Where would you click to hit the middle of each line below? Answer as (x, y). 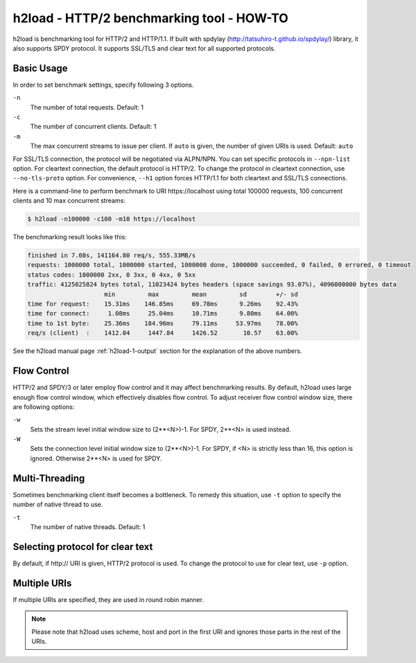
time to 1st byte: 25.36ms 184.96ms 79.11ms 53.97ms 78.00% (163, 323)
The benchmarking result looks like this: (70, 237)
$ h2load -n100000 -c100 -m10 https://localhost (112, 219)
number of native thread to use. (58, 505)
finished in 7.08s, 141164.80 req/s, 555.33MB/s (112, 256)
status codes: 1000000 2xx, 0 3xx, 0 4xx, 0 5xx (112, 275)
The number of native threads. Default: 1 (88, 526)
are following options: (44, 406)
